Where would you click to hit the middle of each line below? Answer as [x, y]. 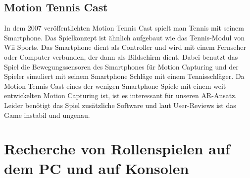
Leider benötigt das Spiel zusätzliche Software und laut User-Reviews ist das [120, 105]
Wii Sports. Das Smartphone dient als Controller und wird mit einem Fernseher [125, 47]
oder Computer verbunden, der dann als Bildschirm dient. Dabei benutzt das [121, 56]
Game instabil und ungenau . [47, 115]
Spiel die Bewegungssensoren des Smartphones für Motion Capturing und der [121, 66]
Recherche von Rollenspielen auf [117, 149]
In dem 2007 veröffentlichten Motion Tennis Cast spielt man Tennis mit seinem [124, 28]
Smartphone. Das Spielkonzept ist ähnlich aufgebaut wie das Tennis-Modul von [124, 37]
